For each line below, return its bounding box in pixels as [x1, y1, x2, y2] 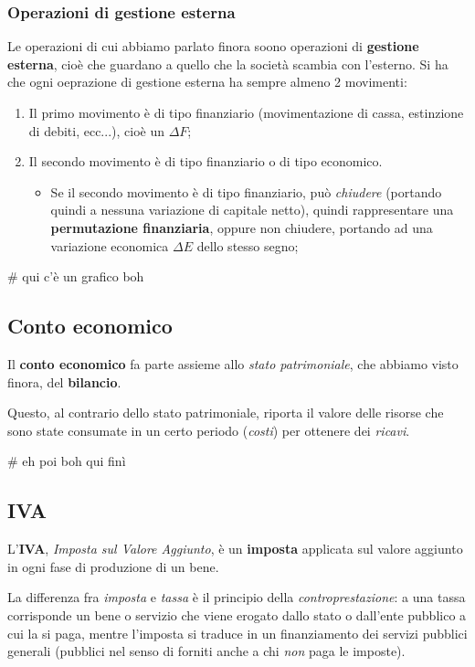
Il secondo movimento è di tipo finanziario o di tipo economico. [28, 152, 383, 171]
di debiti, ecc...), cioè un [28, 121, 164, 140]
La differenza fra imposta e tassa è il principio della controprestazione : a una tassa [7, 588, 466, 607]
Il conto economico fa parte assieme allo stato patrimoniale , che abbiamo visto [7, 354, 459, 373]
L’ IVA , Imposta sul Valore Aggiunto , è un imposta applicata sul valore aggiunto [7, 539, 463, 558]
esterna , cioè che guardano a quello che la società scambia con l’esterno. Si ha [7, 54, 449, 73]
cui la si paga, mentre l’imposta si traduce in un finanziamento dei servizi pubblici [7, 623, 468, 642]
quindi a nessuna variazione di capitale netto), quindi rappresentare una [50, 200, 454, 219]
